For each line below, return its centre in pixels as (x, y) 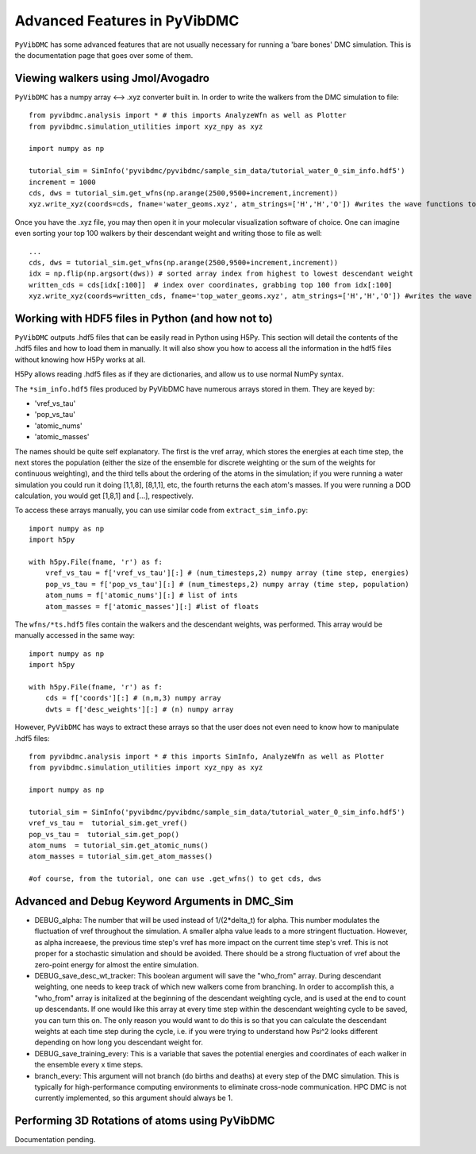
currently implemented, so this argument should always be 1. (134, 1098)
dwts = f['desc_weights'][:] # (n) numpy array (139, 709)
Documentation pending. (55, 1140)
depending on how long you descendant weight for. (119, 1042)
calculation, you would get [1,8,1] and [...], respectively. (104, 496)
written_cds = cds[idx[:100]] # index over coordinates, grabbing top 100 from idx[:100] (211, 285)
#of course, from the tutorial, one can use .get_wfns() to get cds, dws (175, 879)
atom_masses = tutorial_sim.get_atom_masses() (121, 857)
